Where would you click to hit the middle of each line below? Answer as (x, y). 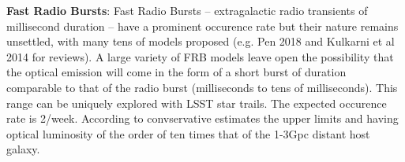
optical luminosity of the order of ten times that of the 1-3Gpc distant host (188, 133)
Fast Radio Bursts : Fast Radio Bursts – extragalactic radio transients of (187, 10)
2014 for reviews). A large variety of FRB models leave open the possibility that (200, 56)
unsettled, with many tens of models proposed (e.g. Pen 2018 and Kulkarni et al (201, 41)
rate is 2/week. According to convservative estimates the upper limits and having (202, 118)
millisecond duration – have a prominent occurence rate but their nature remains (202, 26)
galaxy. (23, 149)
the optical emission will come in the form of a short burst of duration (176, 72)
